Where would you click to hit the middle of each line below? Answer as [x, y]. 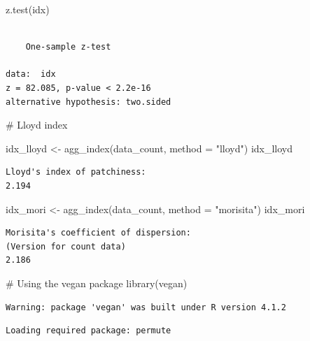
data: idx [31, 74]
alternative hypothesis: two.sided [89, 102]
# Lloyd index [37, 125]
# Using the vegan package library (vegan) [97, 283]
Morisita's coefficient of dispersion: [98, 233]
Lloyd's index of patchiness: [76, 172]
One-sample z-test [68, 47]
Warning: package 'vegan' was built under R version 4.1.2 [146, 307]
